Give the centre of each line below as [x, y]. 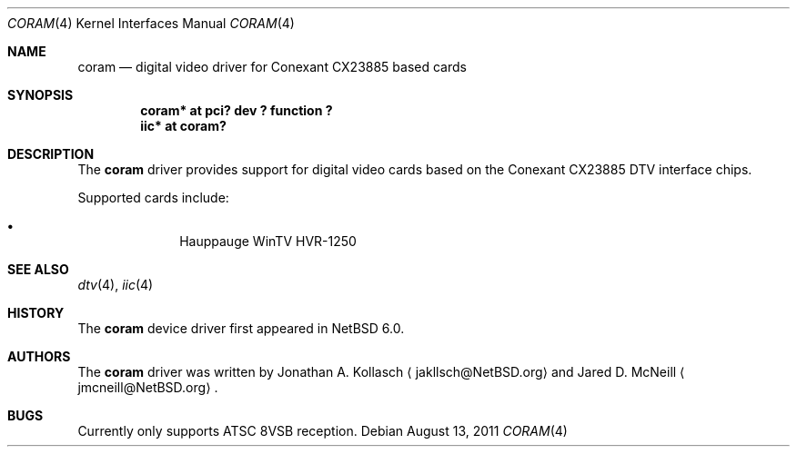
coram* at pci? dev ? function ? [237, 110]
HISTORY [36, 313]
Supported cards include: [153, 197]
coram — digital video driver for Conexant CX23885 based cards [272, 67]
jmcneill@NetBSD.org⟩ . [148, 387]
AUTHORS [39, 356]
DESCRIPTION [51, 154]
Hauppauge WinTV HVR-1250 [268, 241]
